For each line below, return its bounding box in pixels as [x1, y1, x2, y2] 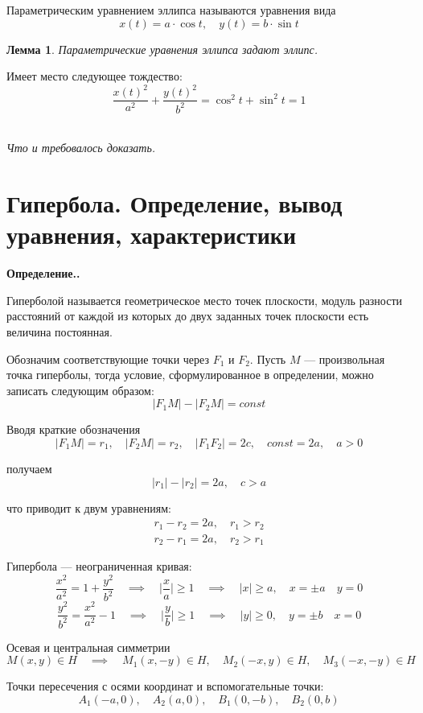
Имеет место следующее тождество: [6, 68, 183, 84]
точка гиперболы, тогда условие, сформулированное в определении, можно [6, 366, 374, 383]
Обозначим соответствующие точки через [6, 350, 209, 367]
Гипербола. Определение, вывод [6, 187, 343, 220]
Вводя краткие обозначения [6, 421, 141, 438]
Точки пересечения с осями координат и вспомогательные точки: [6, 678, 324, 694]
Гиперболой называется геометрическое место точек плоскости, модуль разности [6, 291, 403, 308]
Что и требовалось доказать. [6, 139, 156, 156]
